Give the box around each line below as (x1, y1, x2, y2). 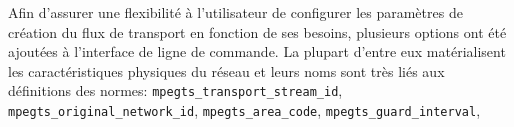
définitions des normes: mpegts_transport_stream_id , (8, 80, 343, 101)
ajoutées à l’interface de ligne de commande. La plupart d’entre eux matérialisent (8, 41, 506, 62)
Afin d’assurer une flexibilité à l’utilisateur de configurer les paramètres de (8, 2, 463, 22)
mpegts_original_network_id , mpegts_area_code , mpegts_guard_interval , (8, 100, 481, 121)
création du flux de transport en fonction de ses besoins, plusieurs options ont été (8, 21, 507, 42)
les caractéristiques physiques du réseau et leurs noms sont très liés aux (8, 60, 445, 81)
